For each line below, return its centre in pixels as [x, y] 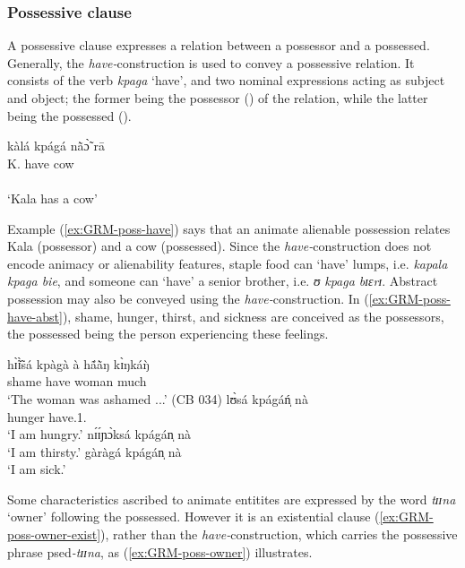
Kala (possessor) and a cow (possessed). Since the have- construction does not [220, 246]
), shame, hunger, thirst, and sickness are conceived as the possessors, [253, 316]
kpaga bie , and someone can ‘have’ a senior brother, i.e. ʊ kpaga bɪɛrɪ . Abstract [223, 281]
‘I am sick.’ [37, 469]
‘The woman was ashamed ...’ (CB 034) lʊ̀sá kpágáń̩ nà [158, 398]
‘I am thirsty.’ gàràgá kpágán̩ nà [95, 451]
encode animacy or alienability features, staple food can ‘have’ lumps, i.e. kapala [228, 263]
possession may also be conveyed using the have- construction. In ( [188, 298]
